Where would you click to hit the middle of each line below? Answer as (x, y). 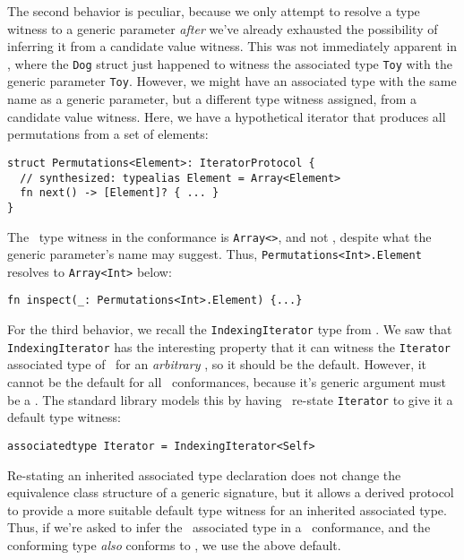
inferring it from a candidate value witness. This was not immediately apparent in (232, 46)
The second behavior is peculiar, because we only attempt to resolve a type (214, 11)
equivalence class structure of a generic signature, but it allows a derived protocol (231, 492)
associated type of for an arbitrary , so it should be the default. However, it (217, 364)
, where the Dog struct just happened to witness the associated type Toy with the (230, 63)
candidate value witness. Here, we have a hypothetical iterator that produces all (227, 116)
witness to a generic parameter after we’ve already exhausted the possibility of (223, 28)
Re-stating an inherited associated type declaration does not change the (204, 474)
